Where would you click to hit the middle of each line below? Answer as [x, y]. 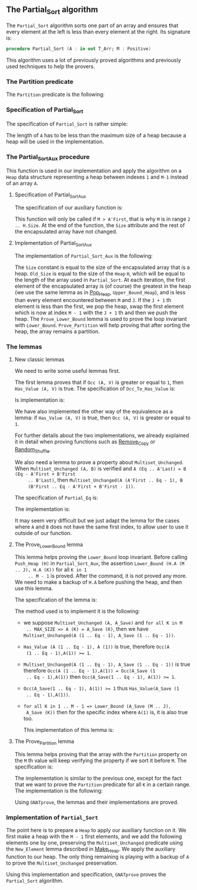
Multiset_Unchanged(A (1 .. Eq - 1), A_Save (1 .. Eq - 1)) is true [107, 664]
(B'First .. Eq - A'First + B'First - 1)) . [81, 486]
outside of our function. [43, 533]
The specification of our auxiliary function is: [69, 208]
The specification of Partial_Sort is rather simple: [67, 124]
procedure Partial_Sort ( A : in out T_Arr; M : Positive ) [79, 49]
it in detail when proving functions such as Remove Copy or [85, 442]
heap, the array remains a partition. [57, 331]
